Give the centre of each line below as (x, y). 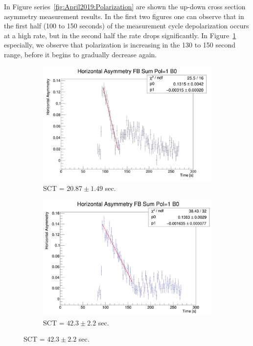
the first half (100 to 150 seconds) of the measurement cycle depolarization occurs (126, 26)
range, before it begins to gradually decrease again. (80, 54)
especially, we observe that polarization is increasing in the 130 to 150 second (120, 45)
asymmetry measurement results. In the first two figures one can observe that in (124, 16)
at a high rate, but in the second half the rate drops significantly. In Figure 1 (120, 35)
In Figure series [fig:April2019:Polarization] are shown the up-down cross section (125, 6)
